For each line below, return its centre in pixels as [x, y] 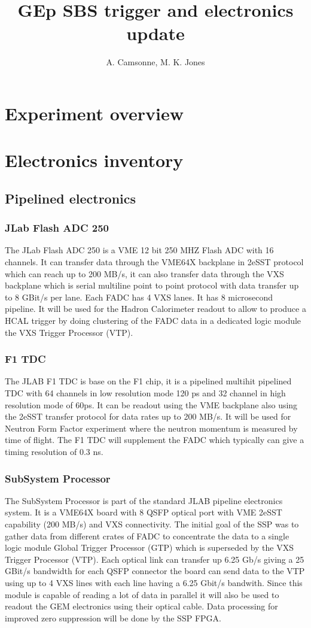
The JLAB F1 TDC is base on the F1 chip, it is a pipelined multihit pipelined [148, 381]
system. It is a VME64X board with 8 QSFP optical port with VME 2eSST [144, 512]
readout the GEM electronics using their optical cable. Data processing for [141, 606]
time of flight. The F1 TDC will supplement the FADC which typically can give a [155, 440]
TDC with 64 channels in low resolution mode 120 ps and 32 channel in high [145, 393]
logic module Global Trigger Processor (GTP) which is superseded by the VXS [149, 547]
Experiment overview [94, 113]
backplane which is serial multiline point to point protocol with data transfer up [152, 285]
